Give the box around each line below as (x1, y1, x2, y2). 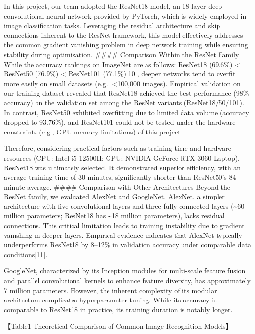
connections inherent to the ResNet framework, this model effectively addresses (4, 30, 243, 40)
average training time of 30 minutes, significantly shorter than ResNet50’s (4, 172, 227, 182)
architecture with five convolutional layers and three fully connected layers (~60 (4, 200, 245, 211)
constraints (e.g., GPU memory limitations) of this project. (4, 126, 182, 136)
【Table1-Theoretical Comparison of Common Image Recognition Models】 (4, 321, 233, 331)
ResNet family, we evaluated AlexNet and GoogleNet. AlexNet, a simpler (4, 191, 225, 201)
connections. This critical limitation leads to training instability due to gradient (4, 220, 245, 231)
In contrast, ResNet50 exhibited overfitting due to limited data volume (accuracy (4, 107, 249, 117)
